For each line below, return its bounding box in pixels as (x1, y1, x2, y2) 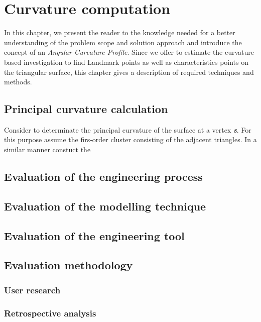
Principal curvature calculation (4, 101, 168, 117)
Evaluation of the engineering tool (4, 228, 185, 243)
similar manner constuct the (4, 144, 91, 155)
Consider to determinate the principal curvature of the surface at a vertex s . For (4, 124, 251, 135)
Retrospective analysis (4, 306, 96, 319)
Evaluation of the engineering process (4, 169, 203, 184)
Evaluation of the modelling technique (4, 198, 206, 213)
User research (4, 283, 61, 296)
